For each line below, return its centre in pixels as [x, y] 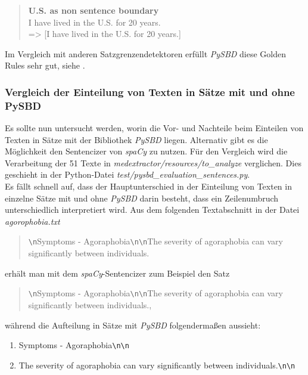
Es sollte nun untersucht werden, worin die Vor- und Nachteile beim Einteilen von [154, 128]
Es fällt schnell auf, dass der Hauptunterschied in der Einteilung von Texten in [148, 186]
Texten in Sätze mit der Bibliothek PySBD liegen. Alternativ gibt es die [136, 139]
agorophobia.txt [32, 221]
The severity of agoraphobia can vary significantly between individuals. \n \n [157, 365]
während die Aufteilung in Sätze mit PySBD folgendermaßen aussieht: [133, 325]
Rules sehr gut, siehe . [45, 65]
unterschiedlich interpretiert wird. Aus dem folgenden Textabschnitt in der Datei [152, 210]
